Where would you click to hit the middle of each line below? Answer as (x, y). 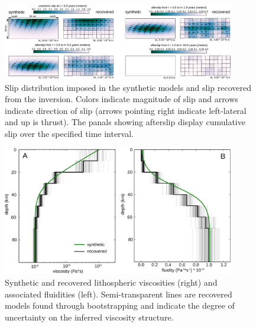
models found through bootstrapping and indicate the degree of (120, 305)
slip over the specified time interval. (69, 133)
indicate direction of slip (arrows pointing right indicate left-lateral (126, 110)
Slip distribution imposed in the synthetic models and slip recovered (128, 87)
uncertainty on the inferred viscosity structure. (89, 317)
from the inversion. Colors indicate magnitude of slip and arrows (121, 99)
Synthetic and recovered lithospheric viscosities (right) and (111, 282)
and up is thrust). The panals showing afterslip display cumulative (125, 122)
